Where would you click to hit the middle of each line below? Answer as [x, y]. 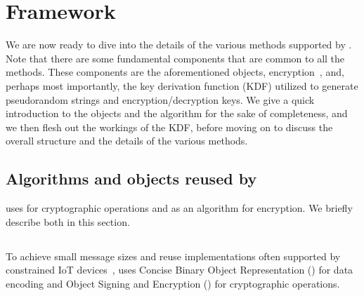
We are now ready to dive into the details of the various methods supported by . [179, 45]
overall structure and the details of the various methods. [127, 141]
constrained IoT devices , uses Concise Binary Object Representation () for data [180, 270]
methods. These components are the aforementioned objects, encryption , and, [175, 72]
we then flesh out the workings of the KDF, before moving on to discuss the [169, 127]
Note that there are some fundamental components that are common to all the [175, 58]
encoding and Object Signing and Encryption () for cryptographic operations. [173, 283]
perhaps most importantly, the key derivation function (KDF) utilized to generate [182, 85]
